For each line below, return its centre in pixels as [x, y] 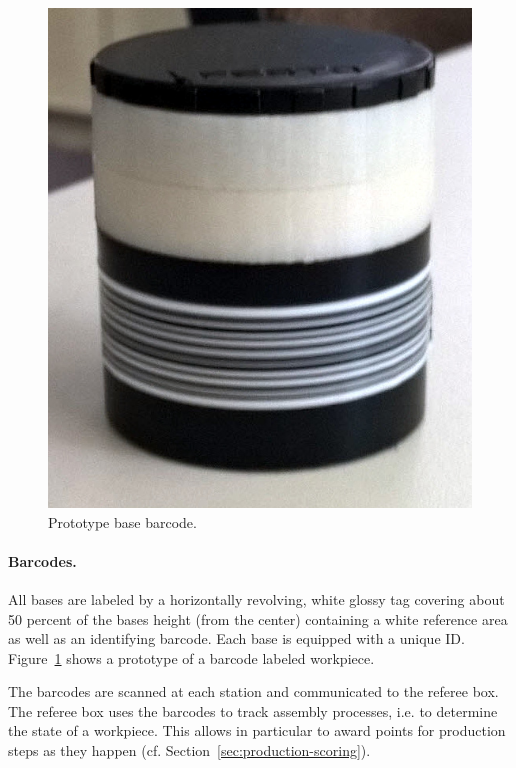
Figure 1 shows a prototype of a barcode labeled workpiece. [191, 657]
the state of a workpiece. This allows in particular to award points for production [257, 730]
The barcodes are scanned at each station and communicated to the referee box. [253, 691]
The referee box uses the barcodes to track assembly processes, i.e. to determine [253, 710]
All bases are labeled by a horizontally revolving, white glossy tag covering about [256, 598]
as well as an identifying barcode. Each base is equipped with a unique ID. [236, 638]
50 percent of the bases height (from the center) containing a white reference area [258, 618]
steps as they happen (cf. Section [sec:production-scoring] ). [189, 750]
